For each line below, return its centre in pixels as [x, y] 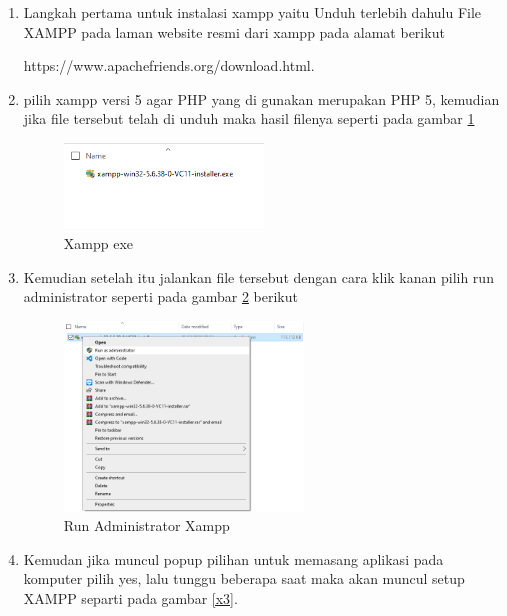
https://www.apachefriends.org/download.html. [169, 65]
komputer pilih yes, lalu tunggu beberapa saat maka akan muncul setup [244, 578]
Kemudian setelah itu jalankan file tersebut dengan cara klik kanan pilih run [258, 276]
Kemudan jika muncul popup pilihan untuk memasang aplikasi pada [233, 558]
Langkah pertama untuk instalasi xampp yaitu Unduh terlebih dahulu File [252, 12]
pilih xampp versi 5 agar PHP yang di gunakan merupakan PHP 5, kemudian [261, 98]
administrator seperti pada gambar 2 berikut [160, 296]
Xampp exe [98, 242]
